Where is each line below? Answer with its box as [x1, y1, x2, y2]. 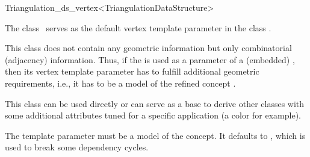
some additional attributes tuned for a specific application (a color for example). [5, 109, 301, 122]
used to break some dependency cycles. [5, 141, 149, 153]
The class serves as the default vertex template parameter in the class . [5, 21, 271, 34]
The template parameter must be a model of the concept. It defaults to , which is [5, 129, 306, 141]
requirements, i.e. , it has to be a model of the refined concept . [5, 76, 236, 89]
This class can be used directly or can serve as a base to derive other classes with [5, 97, 305, 109]
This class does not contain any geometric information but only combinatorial [5, 42, 292, 54]
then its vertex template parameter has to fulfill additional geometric [5, 65, 259, 78]
